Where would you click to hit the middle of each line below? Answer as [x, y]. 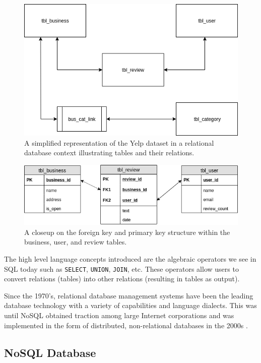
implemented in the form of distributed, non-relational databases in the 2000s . [126, 325]
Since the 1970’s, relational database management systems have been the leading [129, 295]
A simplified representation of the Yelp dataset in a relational [119, 142]
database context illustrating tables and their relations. [109, 153]
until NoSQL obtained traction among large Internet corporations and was [119, 315]
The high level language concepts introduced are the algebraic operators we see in [130, 259]
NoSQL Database [50, 352]
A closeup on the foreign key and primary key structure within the [127, 232]
